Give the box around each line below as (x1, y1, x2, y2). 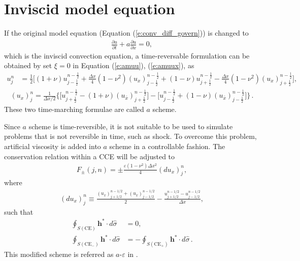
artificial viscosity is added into (4, 141, 101, 152)
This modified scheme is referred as (4, 249, 114, 259)
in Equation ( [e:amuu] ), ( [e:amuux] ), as (73, 60, 194, 71)
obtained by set (4, 60, 52, 71)
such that (4, 206, 34, 217)
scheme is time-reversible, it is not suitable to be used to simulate (28, 121, 233, 131)
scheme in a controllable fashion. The (109, 141, 225, 152)
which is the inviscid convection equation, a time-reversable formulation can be (4, 50, 250, 61)
